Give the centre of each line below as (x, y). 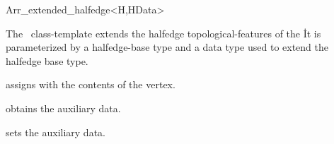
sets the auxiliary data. (56, 132)
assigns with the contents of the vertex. (91, 84)
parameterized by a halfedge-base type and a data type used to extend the (167, 47)
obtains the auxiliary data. (63, 108)
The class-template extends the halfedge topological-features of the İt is (163, 33)
